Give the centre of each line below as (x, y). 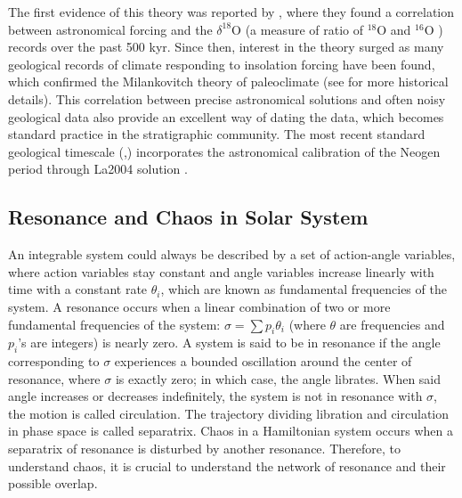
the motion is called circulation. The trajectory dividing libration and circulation (229, 413)
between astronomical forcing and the (110, 29)
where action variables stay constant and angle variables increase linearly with (221, 271)
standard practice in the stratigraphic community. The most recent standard (217, 134)
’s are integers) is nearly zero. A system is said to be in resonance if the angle (229, 343)
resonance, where (54, 378)
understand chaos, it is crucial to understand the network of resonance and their (227, 465)
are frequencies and (392, 324)
